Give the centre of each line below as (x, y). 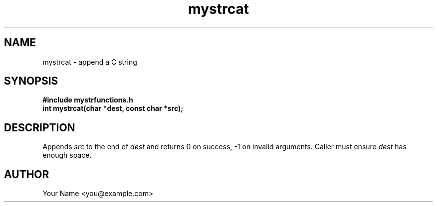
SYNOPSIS (31, 81)
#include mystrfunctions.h (88, 100)
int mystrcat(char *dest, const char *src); (113, 108)
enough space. (67, 155)
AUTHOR (27, 174)
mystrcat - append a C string (90, 62)
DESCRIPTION (40, 127)
